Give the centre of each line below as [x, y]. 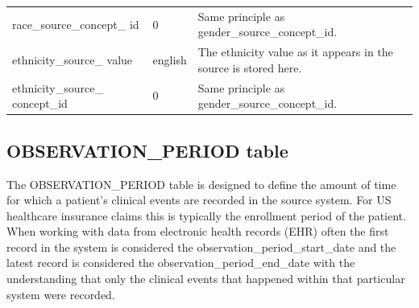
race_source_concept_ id [76, 24]
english [170, 59]
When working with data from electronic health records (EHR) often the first [198, 231]
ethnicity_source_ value [73, 59]
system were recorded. [61, 294]
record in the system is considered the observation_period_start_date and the [201, 246]
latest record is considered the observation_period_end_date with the [181, 263]
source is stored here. [250, 67]
